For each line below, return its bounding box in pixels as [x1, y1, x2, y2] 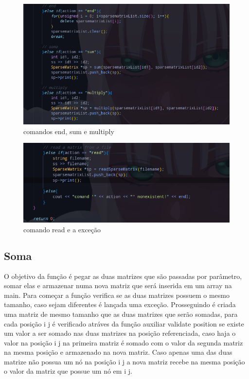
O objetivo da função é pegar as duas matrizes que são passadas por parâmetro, [4, 271, 242, 281]
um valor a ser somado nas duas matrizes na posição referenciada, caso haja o [4, 328, 236, 338]
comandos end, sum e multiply [23, 126, 114, 136]
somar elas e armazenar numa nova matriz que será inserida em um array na [4, 280, 232, 291]
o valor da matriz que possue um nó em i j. [4, 366, 132, 376]
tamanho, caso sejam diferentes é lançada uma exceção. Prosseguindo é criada [4, 299, 236, 310]
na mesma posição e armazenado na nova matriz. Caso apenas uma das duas [4, 347, 232, 357]
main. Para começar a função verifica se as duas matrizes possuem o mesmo [4, 290, 230, 300]
